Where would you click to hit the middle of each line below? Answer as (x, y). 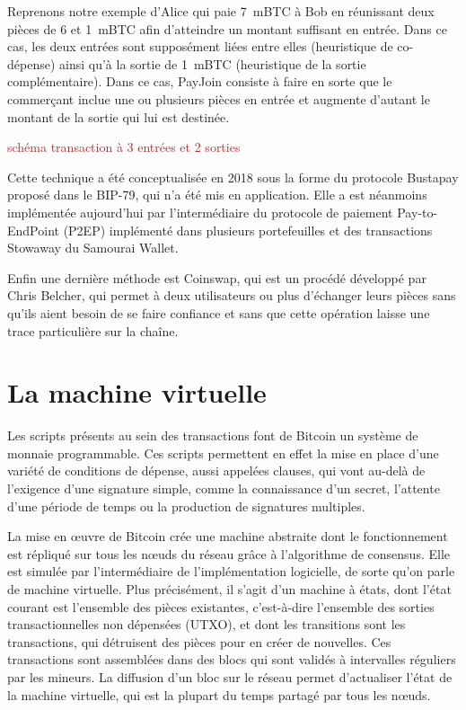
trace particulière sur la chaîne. (93, 330)
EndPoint (33, 230)
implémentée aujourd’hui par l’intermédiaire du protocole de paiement (200, 212)
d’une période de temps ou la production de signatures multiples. (186, 506)
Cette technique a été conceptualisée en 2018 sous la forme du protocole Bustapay (233, 177)
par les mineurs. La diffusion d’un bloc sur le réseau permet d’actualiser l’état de (230, 676)
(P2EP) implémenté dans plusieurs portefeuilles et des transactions (248, 230)
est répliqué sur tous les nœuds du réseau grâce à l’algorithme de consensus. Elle (229, 553)
